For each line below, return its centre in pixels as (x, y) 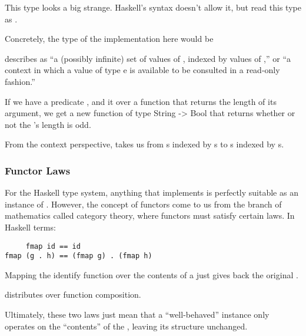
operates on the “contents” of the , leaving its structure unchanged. (126, 326)
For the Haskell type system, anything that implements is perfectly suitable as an (152, 192)
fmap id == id (53, 246)
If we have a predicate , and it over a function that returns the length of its (141, 101)
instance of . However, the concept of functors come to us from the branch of (143, 204)
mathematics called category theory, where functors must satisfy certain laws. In (150, 215)
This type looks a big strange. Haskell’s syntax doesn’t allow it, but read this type (153, 7)
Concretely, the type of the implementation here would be (109, 39)
